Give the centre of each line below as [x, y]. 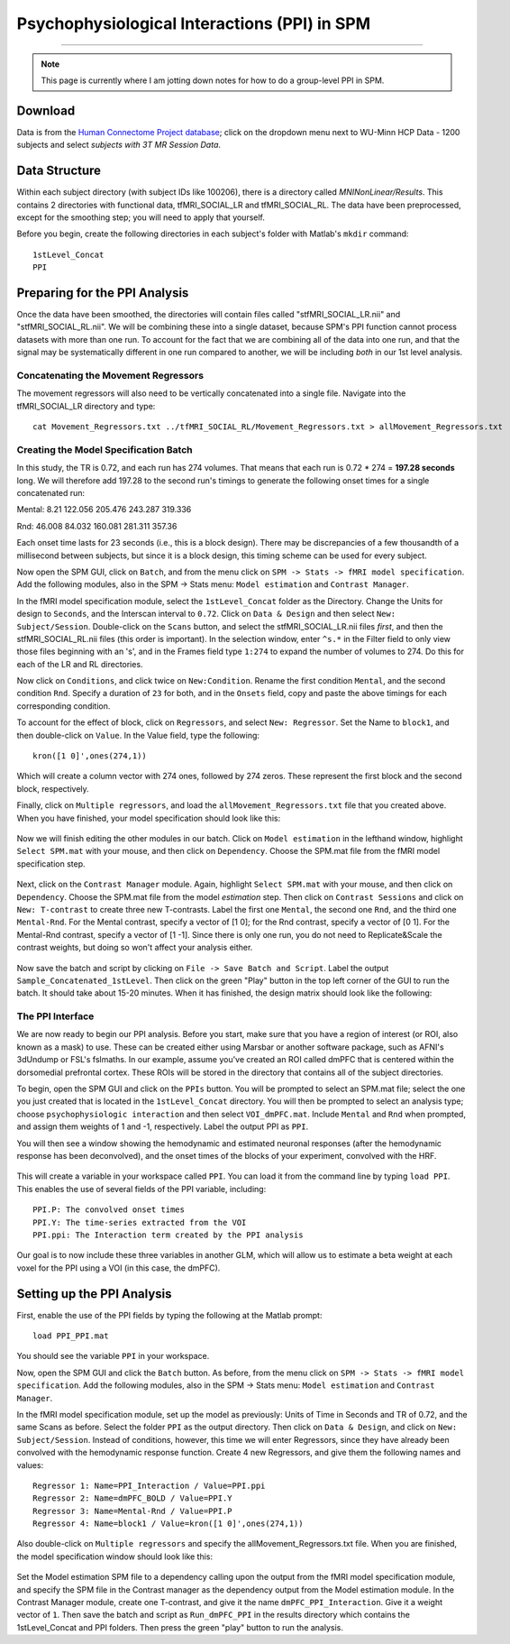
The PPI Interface [55, 1016]
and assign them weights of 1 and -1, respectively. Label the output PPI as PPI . [163, 1126]
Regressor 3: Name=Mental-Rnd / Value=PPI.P [133, 1511]
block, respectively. [53, 788]
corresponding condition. [64, 706]
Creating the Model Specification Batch [105, 449]
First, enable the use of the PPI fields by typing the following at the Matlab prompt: [169, 1315]
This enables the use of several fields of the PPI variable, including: [141, 1189]
